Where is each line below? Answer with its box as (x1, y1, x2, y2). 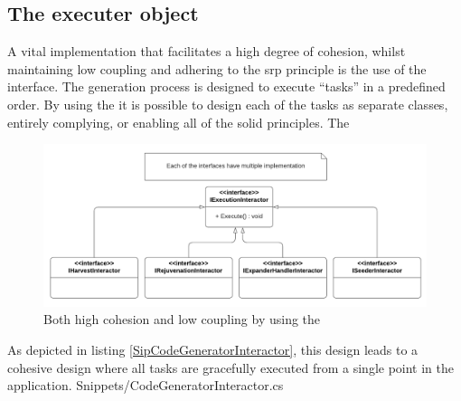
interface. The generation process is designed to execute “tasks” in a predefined (7, 77, 446, 96)
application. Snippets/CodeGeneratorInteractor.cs (7, 376, 284, 395)
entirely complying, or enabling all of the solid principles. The (7, 112, 350, 131)
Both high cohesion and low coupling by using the (43, 310, 321, 329)
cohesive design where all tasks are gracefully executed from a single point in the (7, 358, 455, 377)
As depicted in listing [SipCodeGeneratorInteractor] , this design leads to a (7, 340, 419, 359)
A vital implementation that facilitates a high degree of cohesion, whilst (7, 42, 406, 61)
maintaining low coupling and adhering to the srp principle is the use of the (7, 59, 427, 78)
